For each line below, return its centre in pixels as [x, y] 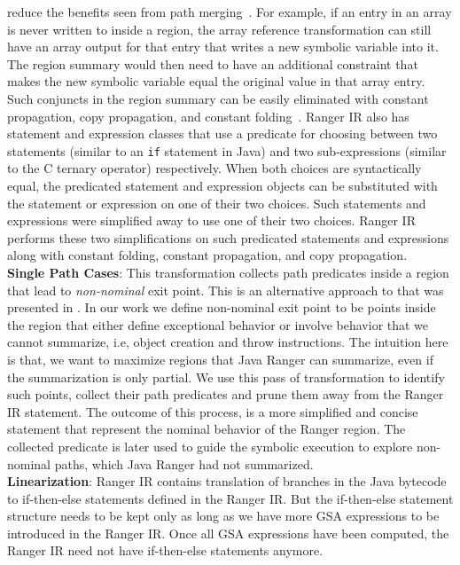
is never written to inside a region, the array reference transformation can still [219, 29]
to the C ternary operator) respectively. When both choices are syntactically [214, 168]
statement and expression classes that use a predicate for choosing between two [222, 133]
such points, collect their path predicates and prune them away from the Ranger [226, 394]
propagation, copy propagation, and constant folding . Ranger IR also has [208, 116]
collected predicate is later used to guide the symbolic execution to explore [210, 446]
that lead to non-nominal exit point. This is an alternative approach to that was [226, 290]
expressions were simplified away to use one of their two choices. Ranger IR [211, 220]
